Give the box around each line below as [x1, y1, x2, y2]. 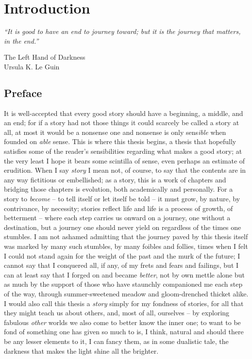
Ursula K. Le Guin [4, 61, 60, 71]
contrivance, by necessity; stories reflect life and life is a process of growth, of [4, 203, 233, 213]
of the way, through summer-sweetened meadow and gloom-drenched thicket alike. [4, 288, 249, 298]
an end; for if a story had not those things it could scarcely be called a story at [4, 117, 239, 128]
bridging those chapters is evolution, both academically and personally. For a [4, 184, 233, 194]
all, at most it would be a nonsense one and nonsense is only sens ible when [4, 127, 226, 137]
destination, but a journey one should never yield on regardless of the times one [4, 222, 241, 232]
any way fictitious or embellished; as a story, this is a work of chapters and [4, 174, 226, 184]
